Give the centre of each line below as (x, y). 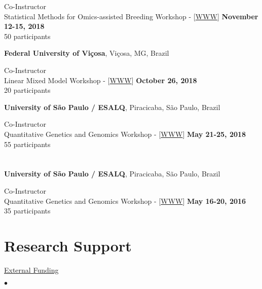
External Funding (31, 269)
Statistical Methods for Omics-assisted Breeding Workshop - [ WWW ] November (131, 16)
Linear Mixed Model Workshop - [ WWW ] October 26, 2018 (101, 80)
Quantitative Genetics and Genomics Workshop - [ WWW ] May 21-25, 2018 (125, 134)
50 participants (27, 36)
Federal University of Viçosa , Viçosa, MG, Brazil (87, 53)
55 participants (27, 144)
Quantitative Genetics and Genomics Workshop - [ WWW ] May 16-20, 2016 (125, 201)
